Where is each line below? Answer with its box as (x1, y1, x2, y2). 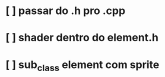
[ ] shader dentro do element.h (5, 31, 158, 45)
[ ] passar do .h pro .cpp (5, 4, 126, 18)
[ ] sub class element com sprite (5, 58, 160, 73)
